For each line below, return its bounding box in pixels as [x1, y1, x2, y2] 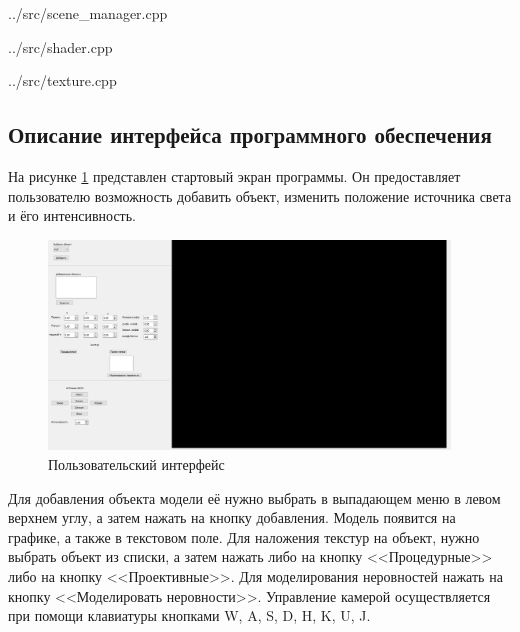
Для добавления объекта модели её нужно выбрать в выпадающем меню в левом [8, 487, 501, 508]
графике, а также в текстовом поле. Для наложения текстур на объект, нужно [8, 526, 480, 547]
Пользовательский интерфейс [48, 454, 225, 474]
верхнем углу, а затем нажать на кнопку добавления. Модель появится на [8, 507, 456, 528]
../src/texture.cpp [8, 70, 117, 91]
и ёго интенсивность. [8, 205, 136, 226]
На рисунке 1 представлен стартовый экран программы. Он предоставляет [8, 165, 461, 186]
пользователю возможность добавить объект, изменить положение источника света [8, 185, 512, 206]
